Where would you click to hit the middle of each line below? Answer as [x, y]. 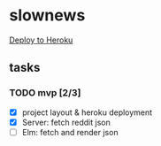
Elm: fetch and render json [70, 132]
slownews [47, 15]
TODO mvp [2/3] [45, 93]
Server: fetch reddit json [66, 122]
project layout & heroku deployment [87, 112]
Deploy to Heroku [41, 40]
